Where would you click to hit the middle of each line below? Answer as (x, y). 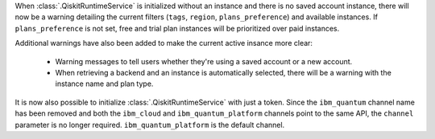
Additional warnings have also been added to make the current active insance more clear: (164, 43)
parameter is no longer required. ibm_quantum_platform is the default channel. (150, 125)
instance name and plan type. (104, 84)
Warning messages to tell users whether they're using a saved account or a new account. (204, 61)
